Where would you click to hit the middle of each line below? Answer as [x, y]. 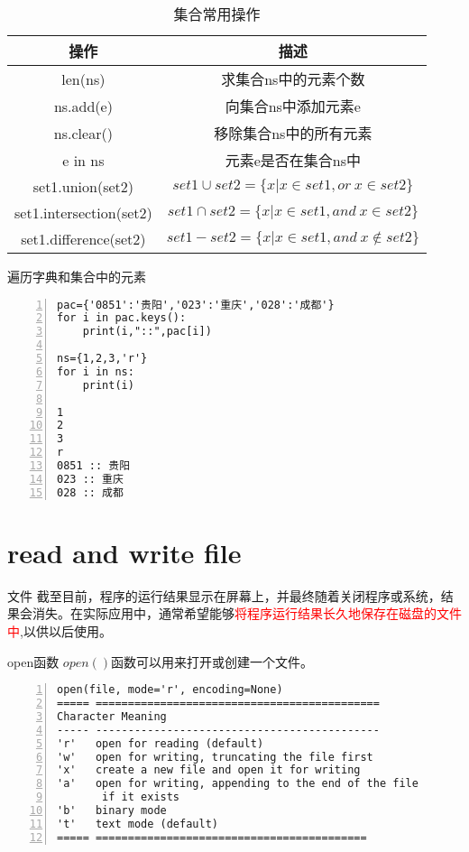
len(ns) [83, 79]
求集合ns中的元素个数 [293, 79]
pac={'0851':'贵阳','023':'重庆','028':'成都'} [196, 305]
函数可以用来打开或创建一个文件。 [212, 661]
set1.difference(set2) [83, 239]
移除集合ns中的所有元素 [293, 133]
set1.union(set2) [83, 186]
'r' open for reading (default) [161, 743]
